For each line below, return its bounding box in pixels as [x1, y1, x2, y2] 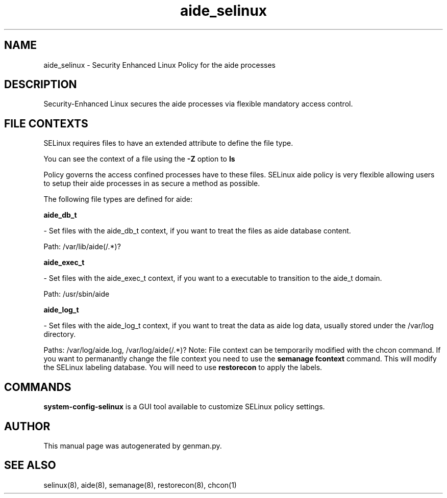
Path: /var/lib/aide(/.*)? [43, 242, 121, 251]
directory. [43, 330, 76, 339]
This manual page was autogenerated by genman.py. [43, 441, 222, 450]
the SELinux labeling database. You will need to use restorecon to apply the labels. [43, 363, 322, 372]
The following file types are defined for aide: [43, 195, 193, 204]
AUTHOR [4, 420, 51, 433]
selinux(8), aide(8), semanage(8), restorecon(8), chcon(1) [43, 480, 237, 489]
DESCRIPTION [4, 78, 77, 91]
